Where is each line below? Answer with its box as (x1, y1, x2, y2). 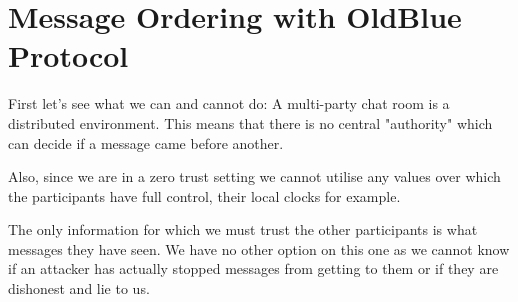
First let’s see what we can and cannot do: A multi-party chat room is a (8, 93, 450, 114)
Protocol (8, 35, 129, 76)
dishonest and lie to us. (8, 278, 150, 299)
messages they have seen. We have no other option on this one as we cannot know (8, 238, 510, 259)
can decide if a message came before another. (8, 132, 284, 153)
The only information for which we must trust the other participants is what (8, 219, 478, 240)
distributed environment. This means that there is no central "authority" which (8, 112, 493, 133)
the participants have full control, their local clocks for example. (8, 185, 401, 206)
